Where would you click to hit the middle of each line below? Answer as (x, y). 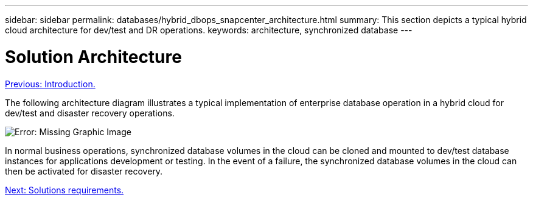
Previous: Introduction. (50, 84)
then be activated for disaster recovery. (84, 171)
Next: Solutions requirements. (64, 190)
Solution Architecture (93, 57)
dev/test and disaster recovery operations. (90, 113)
